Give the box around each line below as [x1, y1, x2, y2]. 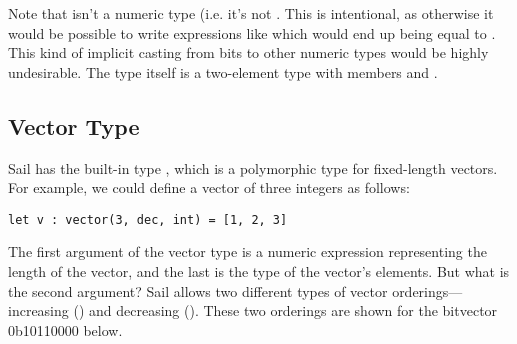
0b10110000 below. [8, 319, 123, 340]
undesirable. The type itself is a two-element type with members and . [8, 61, 438, 82]
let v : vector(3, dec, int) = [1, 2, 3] [8, 212, 288, 227]
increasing [8, 300, 69, 321]
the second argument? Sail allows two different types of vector [8, 280, 388, 301]
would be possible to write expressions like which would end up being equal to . [8, 22, 496, 43]
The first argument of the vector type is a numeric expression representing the [8, 241, 487, 262]
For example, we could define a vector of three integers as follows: [8, 177, 410, 198]
